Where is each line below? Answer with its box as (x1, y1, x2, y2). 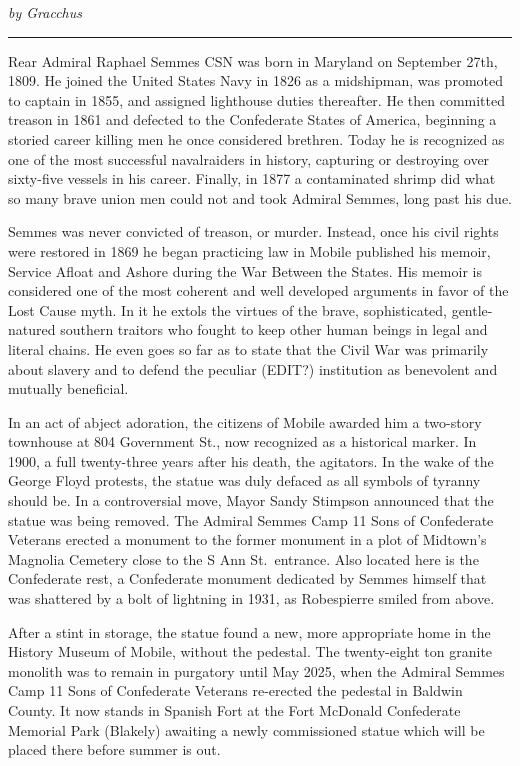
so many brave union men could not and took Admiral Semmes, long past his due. (8, 187, 512, 208)
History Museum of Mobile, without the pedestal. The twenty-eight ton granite (8, 641, 493, 662)
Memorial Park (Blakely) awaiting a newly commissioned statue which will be (8, 719, 485, 740)
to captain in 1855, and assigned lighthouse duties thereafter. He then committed (8, 89, 505, 110)
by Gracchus (8, 2, 83, 22)
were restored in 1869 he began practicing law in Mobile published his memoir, (8, 240, 491, 261)
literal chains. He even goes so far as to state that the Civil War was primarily (8, 338, 489, 359)
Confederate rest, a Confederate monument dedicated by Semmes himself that (8, 568, 487, 589)
